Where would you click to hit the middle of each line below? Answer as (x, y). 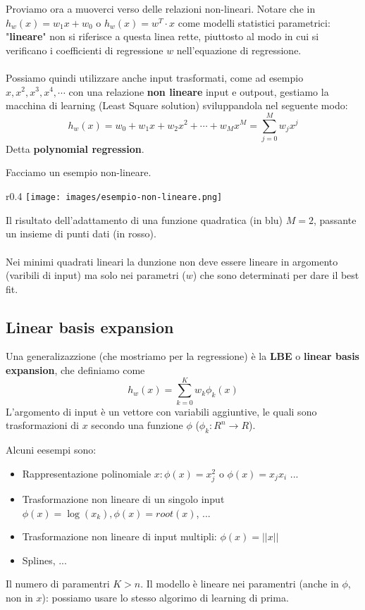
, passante (335, 219)
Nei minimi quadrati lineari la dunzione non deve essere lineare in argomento (172, 261)
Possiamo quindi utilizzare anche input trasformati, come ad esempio (155, 77)
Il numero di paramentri (58, 584)
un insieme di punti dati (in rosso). (81, 234)
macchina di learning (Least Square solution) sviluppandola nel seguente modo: (177, 105)
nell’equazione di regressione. (239, 50)
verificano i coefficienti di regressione (85, 50)
